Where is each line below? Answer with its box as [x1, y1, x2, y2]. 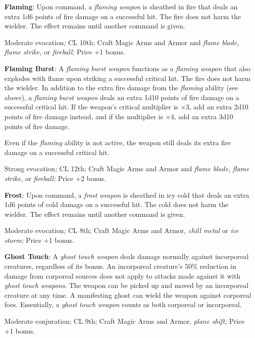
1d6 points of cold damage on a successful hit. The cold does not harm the [4, 199, 229, 209]
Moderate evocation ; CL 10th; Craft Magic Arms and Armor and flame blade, [4, 37, 239, 47]
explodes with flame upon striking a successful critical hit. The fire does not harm [4, 73, 251, 83]
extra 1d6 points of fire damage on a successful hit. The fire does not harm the [4, 11, 241, 21]
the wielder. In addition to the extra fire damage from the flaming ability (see [4, 82, 238, 93]
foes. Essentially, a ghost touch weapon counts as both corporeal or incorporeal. [4, 299, 242, 310]
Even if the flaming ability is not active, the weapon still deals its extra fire [4, 137, 231, 148]
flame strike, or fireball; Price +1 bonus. [4, 47, 125, 57]
